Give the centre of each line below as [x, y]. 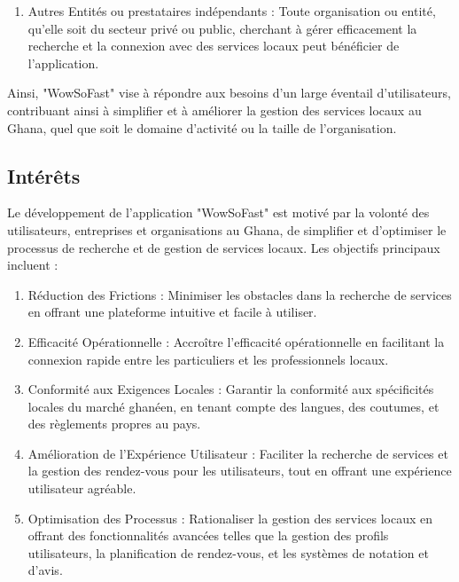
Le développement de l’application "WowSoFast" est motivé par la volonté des [218, 212]
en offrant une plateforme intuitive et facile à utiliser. [172, 312]
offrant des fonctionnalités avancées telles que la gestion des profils [208, 535]
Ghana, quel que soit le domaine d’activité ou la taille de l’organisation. [202, 127]
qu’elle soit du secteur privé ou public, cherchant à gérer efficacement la [222, 28]
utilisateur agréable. [82, 488]
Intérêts [44, 175]
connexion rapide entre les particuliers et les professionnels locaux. [208, 359]
